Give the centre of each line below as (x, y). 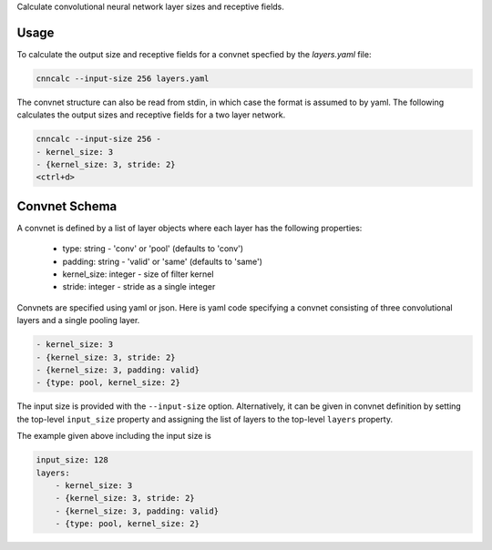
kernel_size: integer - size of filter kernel (138, 274)
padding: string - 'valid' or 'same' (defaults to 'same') (163, 261)
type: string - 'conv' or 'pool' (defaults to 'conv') (153, 249)
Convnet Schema (67, 206)
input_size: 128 (72, 460)
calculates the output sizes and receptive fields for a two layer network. (151, 115)
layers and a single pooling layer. (78, 321)
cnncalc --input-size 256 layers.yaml (123, 78)
